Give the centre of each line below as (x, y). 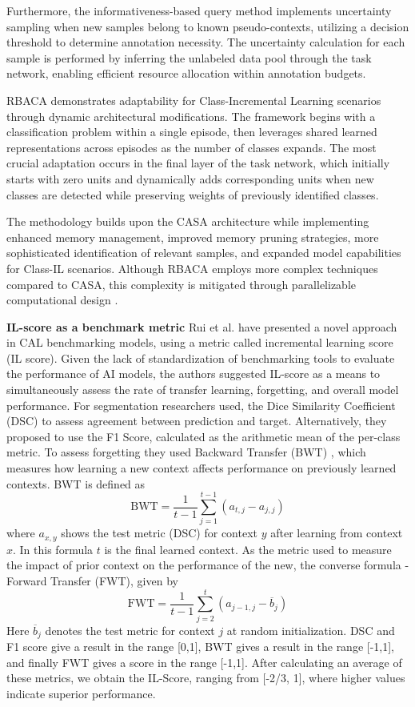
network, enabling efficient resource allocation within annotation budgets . (186, 73)
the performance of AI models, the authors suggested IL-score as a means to (194, 374)
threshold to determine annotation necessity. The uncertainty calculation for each (206, 42)
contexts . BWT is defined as (76, 483)
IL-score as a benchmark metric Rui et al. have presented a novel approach (202, 326)
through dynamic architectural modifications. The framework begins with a (191, 116)
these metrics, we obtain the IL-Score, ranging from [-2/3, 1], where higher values (206, 678)
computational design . (62, 300)
